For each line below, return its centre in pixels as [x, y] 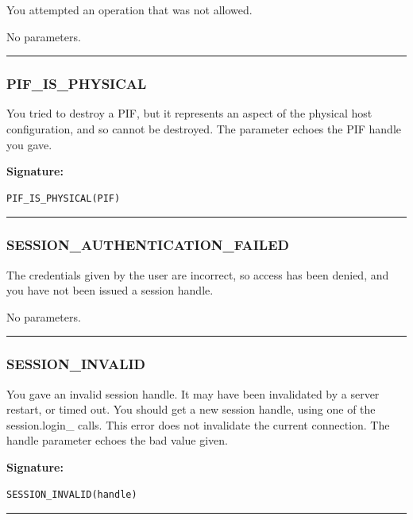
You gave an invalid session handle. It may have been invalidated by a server [193, 393]
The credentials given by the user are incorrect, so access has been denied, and [198, 274]
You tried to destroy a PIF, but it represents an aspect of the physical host [189, 113]
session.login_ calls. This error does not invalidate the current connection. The [198, 424]
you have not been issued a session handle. [110, 290]
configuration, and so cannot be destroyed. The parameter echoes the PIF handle [204, 129]
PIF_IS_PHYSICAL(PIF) [64, 198]
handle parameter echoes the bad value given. [117, 440]
